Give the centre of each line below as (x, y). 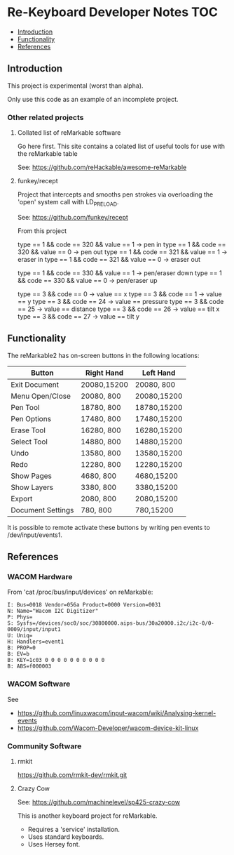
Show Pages (32, 476)
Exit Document (35, 385)
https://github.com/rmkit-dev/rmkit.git (72, 775)
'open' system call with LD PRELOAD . (68, 203)
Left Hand (159, 373)
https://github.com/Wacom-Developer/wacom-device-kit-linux (108, 728)
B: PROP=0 (22, 648)
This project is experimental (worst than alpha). (75, 86)
